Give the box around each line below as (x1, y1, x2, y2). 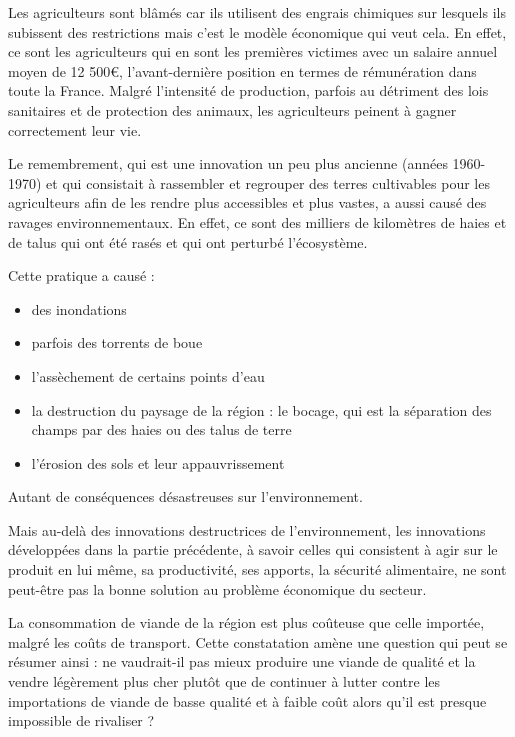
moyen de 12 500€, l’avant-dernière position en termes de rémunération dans (8, 60, 477, 81)
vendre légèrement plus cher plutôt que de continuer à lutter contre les (8, 671, 441, 692)
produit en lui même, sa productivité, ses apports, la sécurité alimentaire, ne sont (8, 559, 507, 580)
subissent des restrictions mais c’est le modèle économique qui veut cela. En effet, (8, 21, 507, 42)
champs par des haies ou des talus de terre (31, 419, 292, 440)
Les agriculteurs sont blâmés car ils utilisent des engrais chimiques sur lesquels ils (8, 2, 506, 22)
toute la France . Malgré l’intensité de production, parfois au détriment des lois (8, 80, 489, 101)
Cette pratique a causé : (8, 265, 155, 286)
